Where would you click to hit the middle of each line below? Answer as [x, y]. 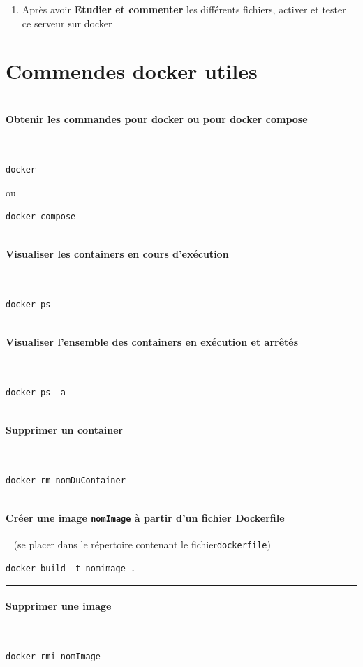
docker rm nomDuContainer [66, 480]
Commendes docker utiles [132, 71]
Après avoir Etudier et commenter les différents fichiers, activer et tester [184, 9]
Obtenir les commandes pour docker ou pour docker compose [157, 118]
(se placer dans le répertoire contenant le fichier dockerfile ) [142, 544]
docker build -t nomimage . [71, 568]
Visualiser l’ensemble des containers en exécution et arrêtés [152, 342]
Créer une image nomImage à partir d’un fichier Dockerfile [145, 518]
